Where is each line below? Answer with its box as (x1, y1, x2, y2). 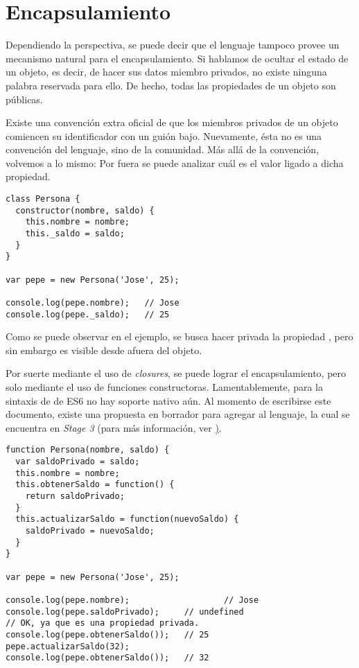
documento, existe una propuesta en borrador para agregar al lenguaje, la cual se (6, 407, 350, 421)
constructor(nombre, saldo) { (15, 205, 155, 216)
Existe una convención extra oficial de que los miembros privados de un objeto (6, 115, 338, 130)
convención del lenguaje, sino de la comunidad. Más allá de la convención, (6, 142, 319, 157)
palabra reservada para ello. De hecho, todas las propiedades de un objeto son (6, 78, 336, 92)
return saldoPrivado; (25, 491, 125, 502)
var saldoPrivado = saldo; (15, 457, 140, 467)
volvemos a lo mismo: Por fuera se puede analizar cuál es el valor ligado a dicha (6, 155, 344, 170)
